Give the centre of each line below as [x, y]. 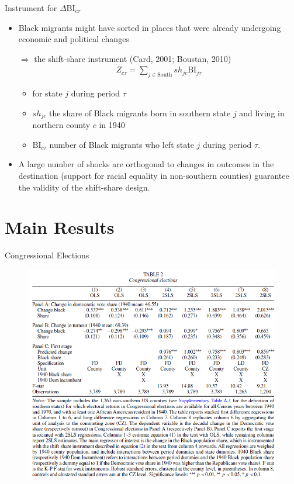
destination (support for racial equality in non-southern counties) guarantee [154, 176]
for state [47, 93]
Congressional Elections [47, 255]
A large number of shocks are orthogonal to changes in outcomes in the [146, 164]
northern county [61, 125]
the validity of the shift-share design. [84, 187]
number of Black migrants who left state [122, 144]
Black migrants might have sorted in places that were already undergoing [150, 27]
